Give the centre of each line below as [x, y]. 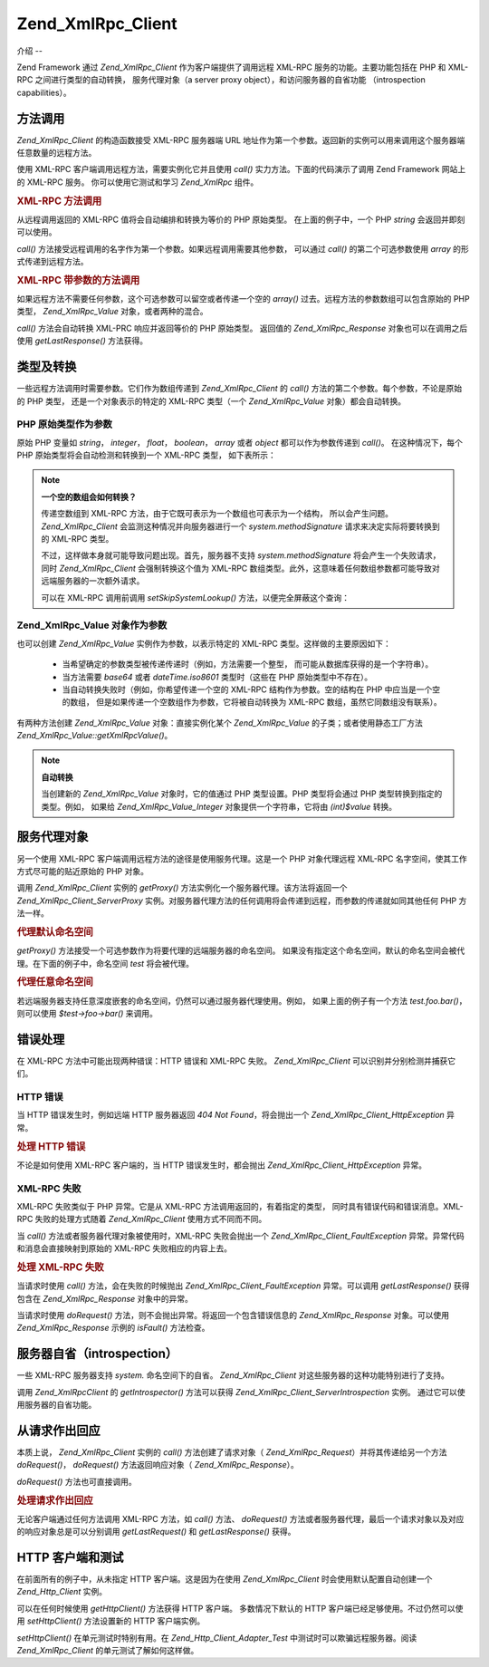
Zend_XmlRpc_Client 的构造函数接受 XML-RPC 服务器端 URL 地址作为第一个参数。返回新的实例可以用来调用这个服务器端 [241, 140]
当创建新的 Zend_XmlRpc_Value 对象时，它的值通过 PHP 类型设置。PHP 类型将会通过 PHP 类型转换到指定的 [242, 794]
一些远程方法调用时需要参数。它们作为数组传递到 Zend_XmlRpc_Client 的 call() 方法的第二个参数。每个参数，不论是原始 [240, 389]
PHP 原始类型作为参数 [65, 424]
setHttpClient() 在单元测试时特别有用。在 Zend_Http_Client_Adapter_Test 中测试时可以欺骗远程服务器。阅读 [217, 1638]
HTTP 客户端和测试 [70, 1557]
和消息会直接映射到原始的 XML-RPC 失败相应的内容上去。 [125, 1248]
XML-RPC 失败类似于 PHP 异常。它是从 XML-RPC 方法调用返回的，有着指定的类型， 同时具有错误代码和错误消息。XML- [240, 1206]
